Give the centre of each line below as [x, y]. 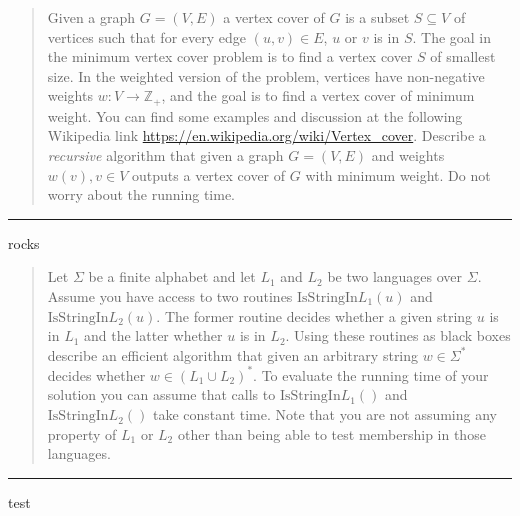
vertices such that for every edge [146, 36]
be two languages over [395, 276]
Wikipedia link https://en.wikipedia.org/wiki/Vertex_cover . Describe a [266, 135]
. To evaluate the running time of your [371, 374]
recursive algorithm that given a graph [165, 155]
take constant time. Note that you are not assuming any [324, 414]
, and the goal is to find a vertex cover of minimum [318, 95]
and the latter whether [153, 335]
